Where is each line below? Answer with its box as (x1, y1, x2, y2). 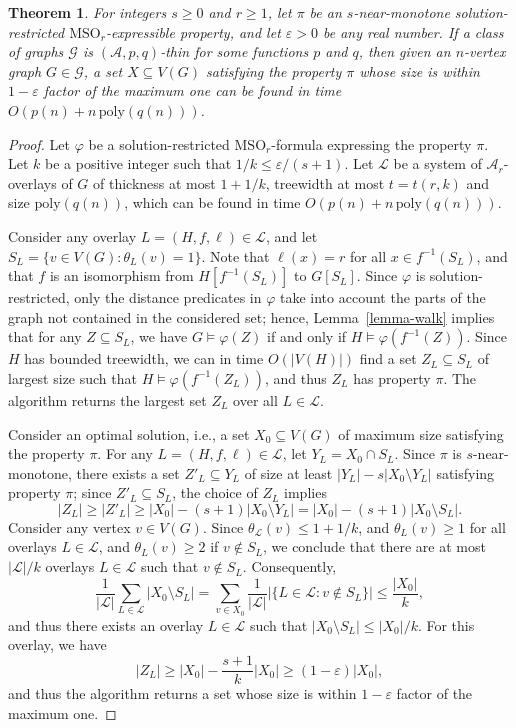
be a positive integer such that (45, 153, 232, 174)
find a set (359, 348, 417, 369)
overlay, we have (8, 634, 107, 655)
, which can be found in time (124, 192, 301, 213)
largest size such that (8, 367, 137, 388)
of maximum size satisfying (338, 423, 504, 444)
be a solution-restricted (88, 133, 230, 154)
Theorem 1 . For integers (8, 2, 167, 22)
